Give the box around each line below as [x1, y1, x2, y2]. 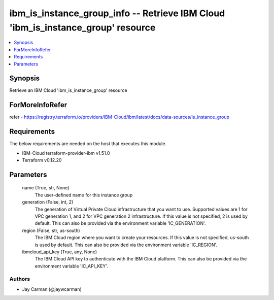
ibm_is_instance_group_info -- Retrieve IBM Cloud [9, 8, 225, 19]
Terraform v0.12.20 [22, 157, 62, 163]
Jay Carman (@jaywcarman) [22, 286, 82, 292]
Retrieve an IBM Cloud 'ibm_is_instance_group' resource [9, 87, 127, 93]
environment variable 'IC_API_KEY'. [35, 263, 109, 269]
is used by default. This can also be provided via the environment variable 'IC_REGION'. [35, 242, 218, 248]
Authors [9, 276, 30, 283]
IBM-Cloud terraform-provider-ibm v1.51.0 [22, 150, 110, 156]
